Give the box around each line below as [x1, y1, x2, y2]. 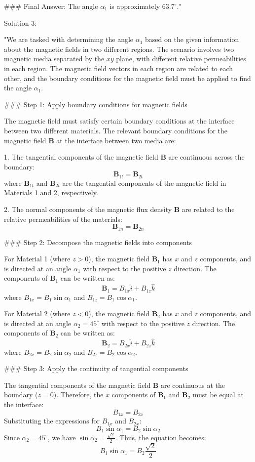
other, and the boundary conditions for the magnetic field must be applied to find [4, 73, 251, 83]
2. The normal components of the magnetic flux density [4, 204, 172, 214]
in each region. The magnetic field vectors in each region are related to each [4, 63, 233, 73]
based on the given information [145, 34, 239, 44]
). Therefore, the [53, 389, 104, 400]
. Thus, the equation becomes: [115, 432, 206, 442]
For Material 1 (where [4, 253, 71, 264]
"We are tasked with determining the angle [4, 34, 134, 44]
